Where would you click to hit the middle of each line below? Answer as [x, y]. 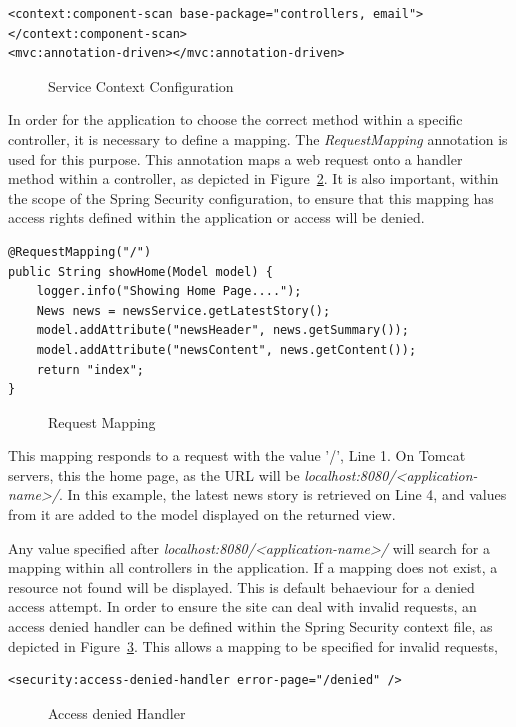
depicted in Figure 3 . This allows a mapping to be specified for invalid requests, [253, 645]
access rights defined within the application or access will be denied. [216, 217]
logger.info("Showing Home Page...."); [169, 291]
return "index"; [90, 369]
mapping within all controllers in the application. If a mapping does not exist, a [253, 567]
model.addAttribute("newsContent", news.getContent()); [226, 349]
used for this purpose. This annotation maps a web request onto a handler [235, 158]
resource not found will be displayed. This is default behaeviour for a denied [241, 586]
